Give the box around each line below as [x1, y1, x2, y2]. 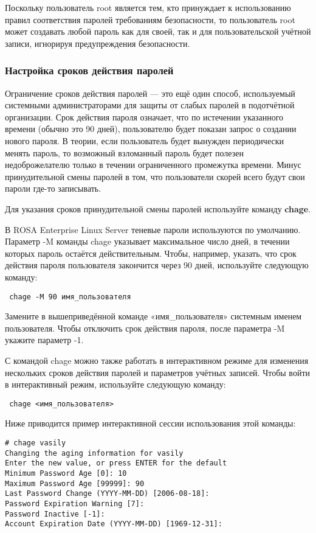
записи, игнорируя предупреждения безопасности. [5, 37, 190, 49]
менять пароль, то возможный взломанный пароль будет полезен [5, 146, 244, 159]
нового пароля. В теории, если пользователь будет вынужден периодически [5, 134, 284, 147]
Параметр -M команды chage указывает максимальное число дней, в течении [5, 235, 290, 248]
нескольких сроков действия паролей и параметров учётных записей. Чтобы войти [5, 366, 310, 378]
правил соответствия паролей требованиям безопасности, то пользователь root [5, 13, 295, 26]
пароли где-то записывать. [5, 182, 101, 195]
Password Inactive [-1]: [5, 509, 105, 518]
